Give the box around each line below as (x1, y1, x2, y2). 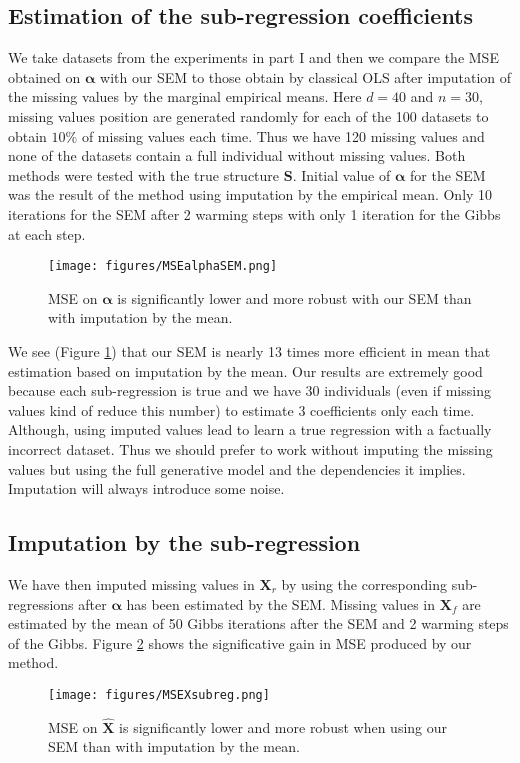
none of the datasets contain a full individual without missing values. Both (8, 145, 466, 166)
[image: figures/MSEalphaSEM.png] (48, 259, 278, 274)
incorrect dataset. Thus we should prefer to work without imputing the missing (8, 438, 493, 459)
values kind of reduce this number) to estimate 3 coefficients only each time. (8, 399, 475, 420)
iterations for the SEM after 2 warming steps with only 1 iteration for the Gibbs (8, 203, 501, 224)
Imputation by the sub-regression (8, 527, 361, 558)
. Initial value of (292, 164, 391, 185)
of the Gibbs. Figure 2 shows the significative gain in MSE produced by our (8, 632, 472, 653)
